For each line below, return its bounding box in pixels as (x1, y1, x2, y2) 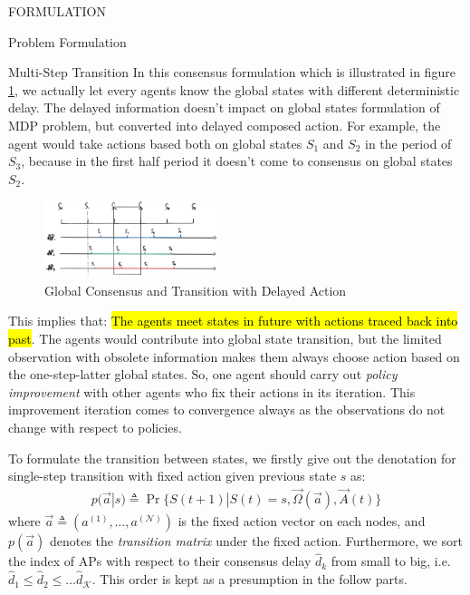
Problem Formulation (8, 32, 127, 51)
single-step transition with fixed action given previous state (8, 466, 337, 485)
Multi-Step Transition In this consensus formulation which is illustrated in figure (8, 63, 456, 82)
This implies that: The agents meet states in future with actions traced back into (8, 311, 458, 330)
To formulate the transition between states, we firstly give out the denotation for (8, 448, 456, 467)
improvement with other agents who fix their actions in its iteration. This (8, 382, 416, 401)
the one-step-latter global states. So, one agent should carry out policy (8, 365, 398, 384)
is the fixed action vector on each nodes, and (177, 512, 426, 531)
